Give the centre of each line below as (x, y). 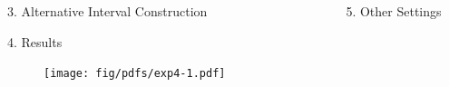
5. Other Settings (394, 11)
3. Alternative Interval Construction (107, 11)
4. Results (35, 41)
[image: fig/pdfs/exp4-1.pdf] (135, 74)
